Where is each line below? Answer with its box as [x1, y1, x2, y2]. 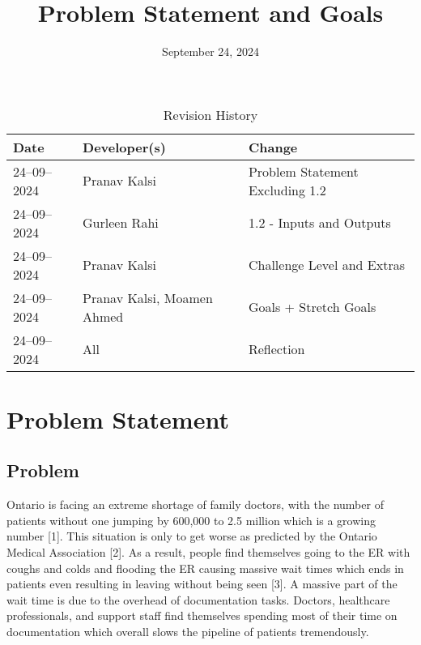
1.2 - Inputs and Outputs [248, 213, 391, 233]
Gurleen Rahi [83, 213, 159, 233]
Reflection [248, 340, 305, 359]
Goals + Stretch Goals [248, 297, 376, 317]
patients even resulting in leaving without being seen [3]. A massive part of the [6, 575, 398, 592]
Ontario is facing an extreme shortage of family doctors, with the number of [6, 496, 384, 513]
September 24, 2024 [162, 43, 259, 60]
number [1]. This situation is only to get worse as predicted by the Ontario [6, 528, 377, 545]
